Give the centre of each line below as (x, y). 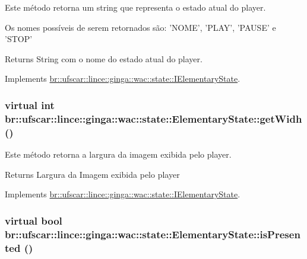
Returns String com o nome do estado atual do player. (104, 58)
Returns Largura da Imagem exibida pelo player (92, 174)
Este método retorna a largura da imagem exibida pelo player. (118, 154)
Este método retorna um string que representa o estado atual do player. (135, 7)
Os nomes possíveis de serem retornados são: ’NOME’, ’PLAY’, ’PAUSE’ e (140, 27)
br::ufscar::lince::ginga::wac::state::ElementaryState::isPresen (153, 234)
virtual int (30, 105)
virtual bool (34, 220)
